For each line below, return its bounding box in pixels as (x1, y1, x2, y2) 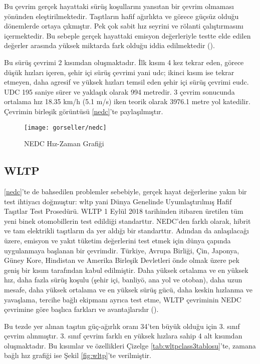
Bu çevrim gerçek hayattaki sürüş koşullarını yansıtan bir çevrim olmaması (4, 1, 234, 11)
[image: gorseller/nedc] (24, 124, 107, 131)
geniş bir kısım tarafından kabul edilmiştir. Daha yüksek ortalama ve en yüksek (4, 264, 248, 275)
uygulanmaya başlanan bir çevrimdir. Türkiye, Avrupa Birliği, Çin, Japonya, (4, 245, 239, 255)
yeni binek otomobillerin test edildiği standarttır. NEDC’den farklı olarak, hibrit (4, 215, 251, 226)
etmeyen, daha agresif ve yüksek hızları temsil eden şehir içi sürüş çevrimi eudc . (4, 77, 249, 87)
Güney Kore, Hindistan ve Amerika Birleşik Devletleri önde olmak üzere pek (4, 255, 239, 265)
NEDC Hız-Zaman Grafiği (24, 138, 104, 149)
